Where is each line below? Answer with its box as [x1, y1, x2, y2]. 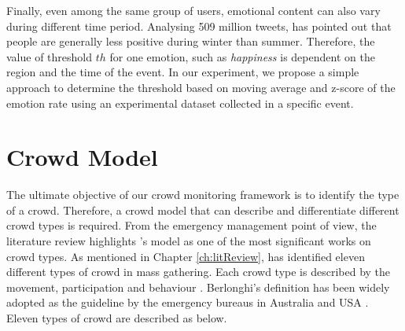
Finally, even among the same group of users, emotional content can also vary [6, 2, 381, 18]
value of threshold [6, 48, 93, 64]
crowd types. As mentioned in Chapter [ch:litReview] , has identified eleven [6, 248, 365, 264]
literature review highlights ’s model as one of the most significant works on [6, 233, 371, 249]
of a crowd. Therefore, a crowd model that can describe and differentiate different [6, 201, 399, 218]
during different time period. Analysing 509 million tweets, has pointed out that [6, 17, 392, 34]
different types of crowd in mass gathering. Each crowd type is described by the [6, 263, 391, 280]
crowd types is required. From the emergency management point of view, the [6, 217, 377, 234]
